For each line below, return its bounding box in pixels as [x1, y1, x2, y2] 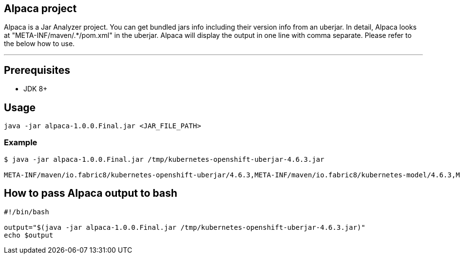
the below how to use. [4, 39, 75, 48]
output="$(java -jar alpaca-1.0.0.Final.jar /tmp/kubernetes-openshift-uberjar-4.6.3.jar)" [4, 223, 365, 231]
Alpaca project [4, 2, 77, 15]
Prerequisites [4, 64, 70, 76]
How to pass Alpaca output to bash [4, 187, 177, 200]
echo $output [4, 231, 54, 239]
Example [4, 138, 38, 148]
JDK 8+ [23, 85, 48, 93]
